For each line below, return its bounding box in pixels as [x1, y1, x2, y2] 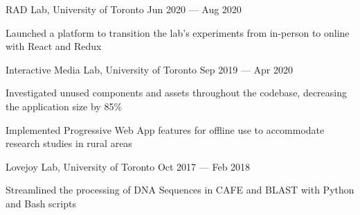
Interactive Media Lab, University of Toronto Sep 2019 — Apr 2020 [6, 62, 294, 76]
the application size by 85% [6, 98, 123, 113]
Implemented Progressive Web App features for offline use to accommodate [6, 122, 325, 137]
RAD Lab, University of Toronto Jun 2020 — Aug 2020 [6, 2, 242, 16]
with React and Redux [6, 39, 102, 53]
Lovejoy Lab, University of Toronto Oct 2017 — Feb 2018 [6, 159, 251, 173]
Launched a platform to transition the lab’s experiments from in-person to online [6, 25, 350, 40]
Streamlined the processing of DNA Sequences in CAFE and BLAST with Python [6, 182, 354, 197]
